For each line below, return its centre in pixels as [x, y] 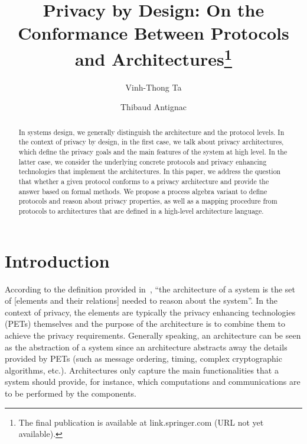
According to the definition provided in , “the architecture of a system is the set [150, 289]
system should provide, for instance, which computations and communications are [153, 382]
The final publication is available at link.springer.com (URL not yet [141, 422]
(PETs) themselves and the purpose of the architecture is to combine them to [145, 324]
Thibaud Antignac [153, 107]
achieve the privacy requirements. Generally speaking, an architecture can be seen [153, 335]
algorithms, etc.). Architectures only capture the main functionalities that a [142, 370]
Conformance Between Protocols [153, 33]
